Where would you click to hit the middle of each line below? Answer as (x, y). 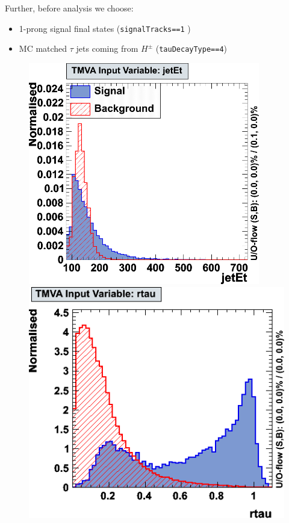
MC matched (43, 48)
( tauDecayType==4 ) (191, 48)
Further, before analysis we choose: (69, 8)
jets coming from (107, 48)
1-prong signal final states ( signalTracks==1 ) (105, 28)
